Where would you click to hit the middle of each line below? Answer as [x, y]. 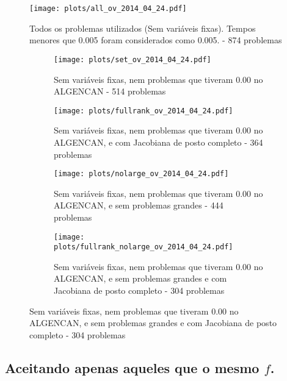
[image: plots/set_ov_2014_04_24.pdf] [133, 59]
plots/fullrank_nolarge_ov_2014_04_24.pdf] [143, 247]
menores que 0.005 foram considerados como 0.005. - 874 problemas [156, 40]
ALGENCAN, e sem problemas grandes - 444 [139, 205]
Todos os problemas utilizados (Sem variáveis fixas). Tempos [143, 28]
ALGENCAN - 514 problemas [110, 91]
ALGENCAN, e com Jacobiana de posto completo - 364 [158, 142]
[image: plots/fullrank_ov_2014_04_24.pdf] [143, 111]
